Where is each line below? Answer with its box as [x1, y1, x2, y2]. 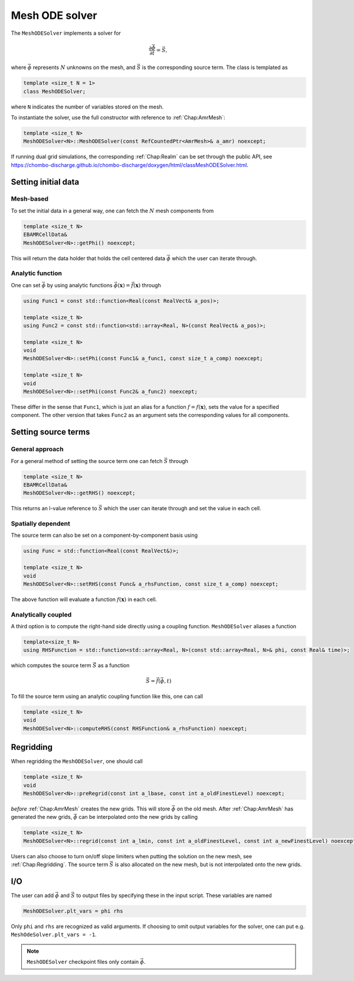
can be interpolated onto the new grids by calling [78, 813, 198, 821]
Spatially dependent [11, 520, 70, 528]
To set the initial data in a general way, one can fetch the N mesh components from [11, 207, 214, 214]
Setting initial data [11, 177, 80, 187]
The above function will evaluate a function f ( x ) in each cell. [11, 596, 158, 603]
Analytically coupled [11, 611, 72, 619]
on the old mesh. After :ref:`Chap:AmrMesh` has [176, 805, 294, 812]
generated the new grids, [11, 813, 73, 821]
